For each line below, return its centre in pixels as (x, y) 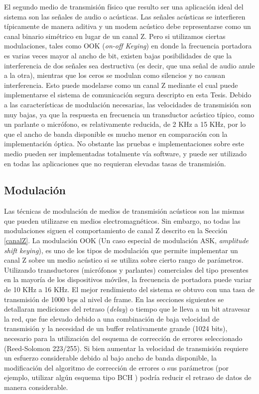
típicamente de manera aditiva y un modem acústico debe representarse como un (128, 26)
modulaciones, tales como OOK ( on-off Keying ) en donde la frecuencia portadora (128, 46)
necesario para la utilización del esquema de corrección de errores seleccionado (123, 338)
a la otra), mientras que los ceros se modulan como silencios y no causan (115, 75)
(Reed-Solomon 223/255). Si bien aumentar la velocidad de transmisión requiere (126, 348)
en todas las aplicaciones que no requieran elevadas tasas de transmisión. (115, 163)
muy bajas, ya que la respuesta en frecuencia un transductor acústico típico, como (129, 114)
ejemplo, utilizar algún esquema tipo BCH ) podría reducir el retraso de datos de (128, 377)
